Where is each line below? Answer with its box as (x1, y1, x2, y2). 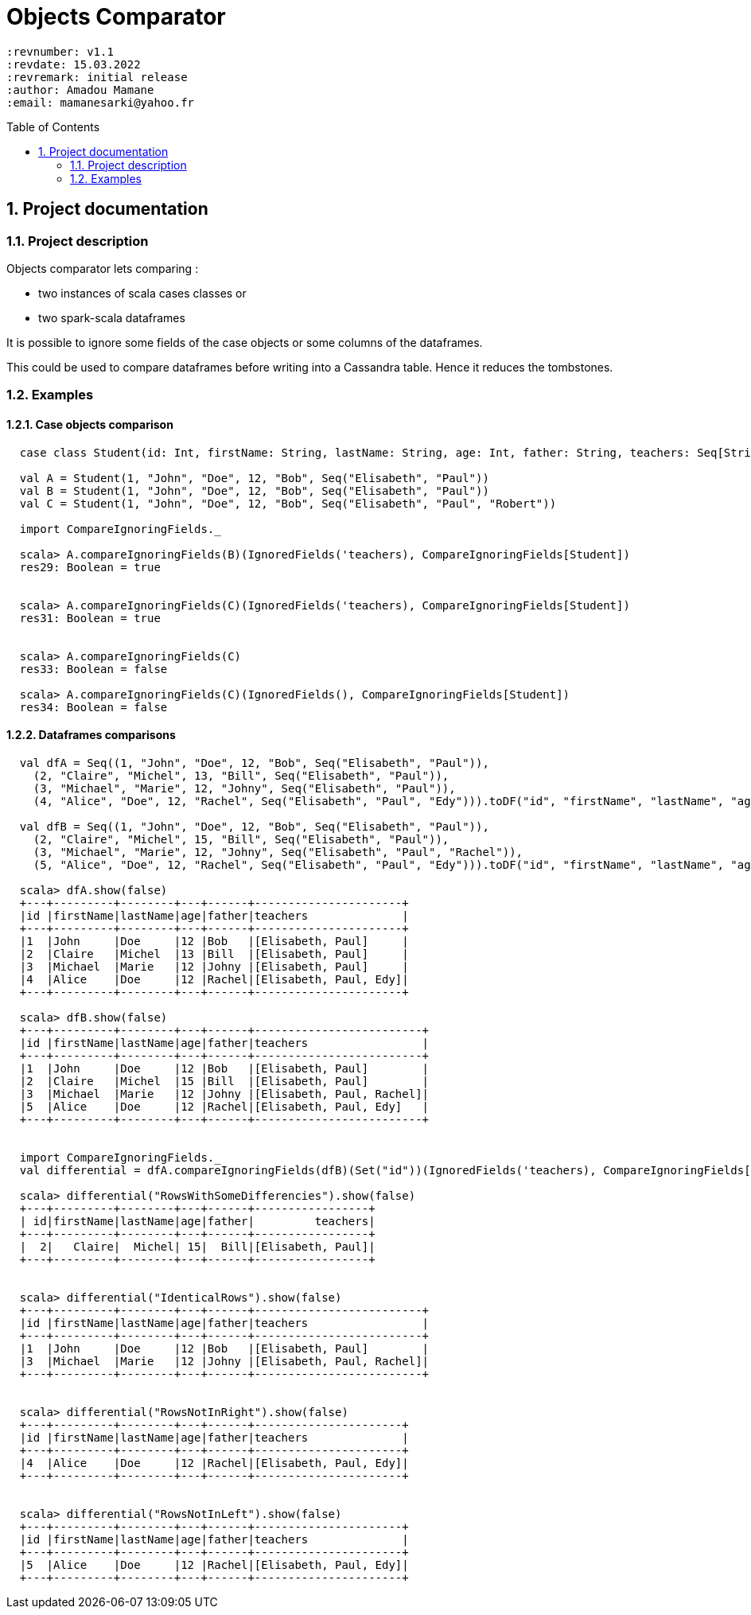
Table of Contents (6, 119, 100, 134)
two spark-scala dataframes (38, 310, 185, 325)
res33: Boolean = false (19, 662, 168, 675)
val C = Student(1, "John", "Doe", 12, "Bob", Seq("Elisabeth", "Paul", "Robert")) (19, 496, 557, 510)
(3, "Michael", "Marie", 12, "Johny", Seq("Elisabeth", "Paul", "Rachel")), (33, 845, 523, 858)
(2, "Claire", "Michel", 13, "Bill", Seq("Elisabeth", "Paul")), (33, 769, 449, 782)
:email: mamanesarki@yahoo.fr (6, 95, 195, 109)
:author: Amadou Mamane (6, 83, 154, 96)
